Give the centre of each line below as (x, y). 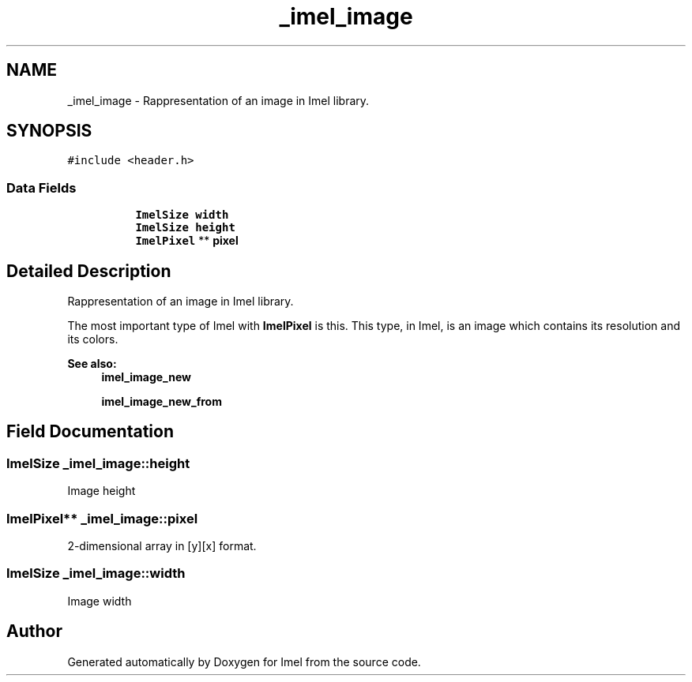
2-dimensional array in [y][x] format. (162, 546)
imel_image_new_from (162, 402)
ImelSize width (182, 215)
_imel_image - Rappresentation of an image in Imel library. (218, 100)
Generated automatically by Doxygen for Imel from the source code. (244, 661)
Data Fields (41, 187)
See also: (92, 364)
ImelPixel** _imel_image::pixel (102, 518)
